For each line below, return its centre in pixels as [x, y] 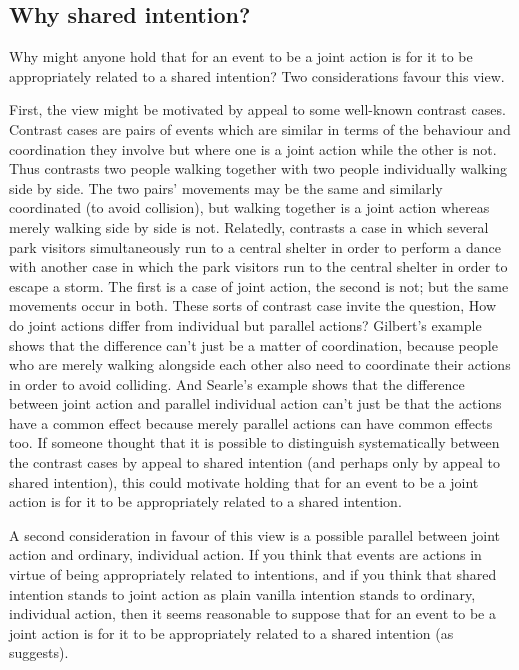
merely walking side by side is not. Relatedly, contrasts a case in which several [249, 226]
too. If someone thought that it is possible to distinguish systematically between [254, 442]
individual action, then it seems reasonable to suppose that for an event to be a [252, 613]
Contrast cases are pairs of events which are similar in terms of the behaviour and [260, 128]
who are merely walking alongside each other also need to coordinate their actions [260, 364]
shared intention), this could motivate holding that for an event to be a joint [244, 481]
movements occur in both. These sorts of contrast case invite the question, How [253, 305]
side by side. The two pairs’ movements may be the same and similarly [226, 187]
